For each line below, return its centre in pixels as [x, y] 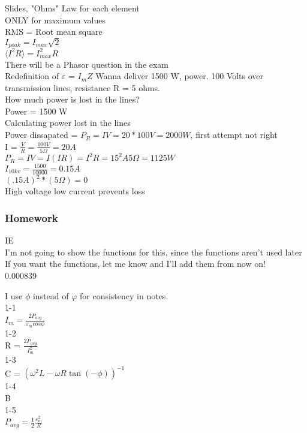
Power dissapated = [41, 135]
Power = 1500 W [36, 111]
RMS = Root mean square [54, 31]
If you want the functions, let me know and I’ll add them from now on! [135, 264]
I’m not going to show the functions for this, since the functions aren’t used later [153, 252]
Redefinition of [32, 76]
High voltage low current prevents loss [75, 191]
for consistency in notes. [124, 295]
